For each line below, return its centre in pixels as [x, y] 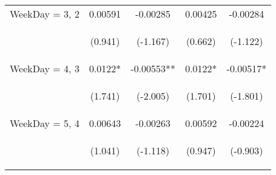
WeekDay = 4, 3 [45, 68]
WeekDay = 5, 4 [45, 123]
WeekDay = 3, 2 [45, 14]
